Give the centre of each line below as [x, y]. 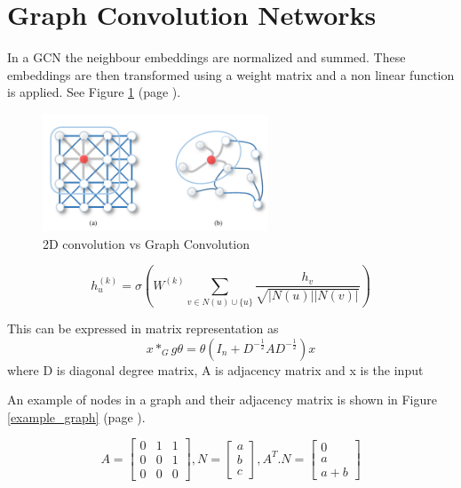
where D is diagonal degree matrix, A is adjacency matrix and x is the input [215, 369]
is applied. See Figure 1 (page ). [94, 92]
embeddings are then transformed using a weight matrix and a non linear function [231, 74]
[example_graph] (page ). [76, 416]
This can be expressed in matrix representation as [143, 328]
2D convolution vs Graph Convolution [147, 243]
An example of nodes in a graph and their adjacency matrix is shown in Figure [222, 400]
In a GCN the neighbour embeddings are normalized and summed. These [207, 57]
